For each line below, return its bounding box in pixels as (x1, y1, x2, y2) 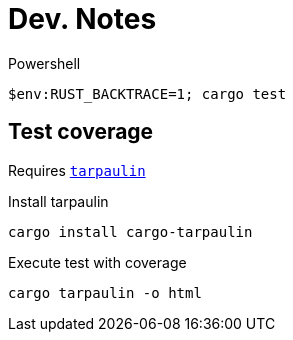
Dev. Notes (8, 2, 157, 36)
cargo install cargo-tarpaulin (8, 223, 253, 240)
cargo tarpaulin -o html (8, 284, 202, 301)
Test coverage (8, 119, 154, 145)
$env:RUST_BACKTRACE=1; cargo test (8, 85, 287, 102)
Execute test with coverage (8, 253, 187, 271)
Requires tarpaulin (8, 161, 146, 179)
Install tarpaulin (8, 192, 109, 210)
